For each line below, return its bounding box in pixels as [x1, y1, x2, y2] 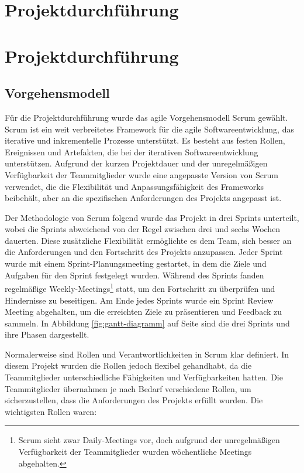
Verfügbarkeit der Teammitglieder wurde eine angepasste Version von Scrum [5, 168, 278, 181]
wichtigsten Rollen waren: [5, 405, 97, 417]
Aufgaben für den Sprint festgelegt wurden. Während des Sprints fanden [5, 268, 264, 281]
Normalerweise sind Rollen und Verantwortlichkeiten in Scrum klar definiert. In [5, 348, 289, 360]
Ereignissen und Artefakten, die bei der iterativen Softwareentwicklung [5, 145, 258, 158]
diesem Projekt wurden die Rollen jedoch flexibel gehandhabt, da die [5, 359, 252, 372]
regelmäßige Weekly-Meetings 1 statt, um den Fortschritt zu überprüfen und [5, 281, 275, 294]
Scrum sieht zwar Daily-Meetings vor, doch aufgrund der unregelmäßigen [18, 434, 280, 446]
